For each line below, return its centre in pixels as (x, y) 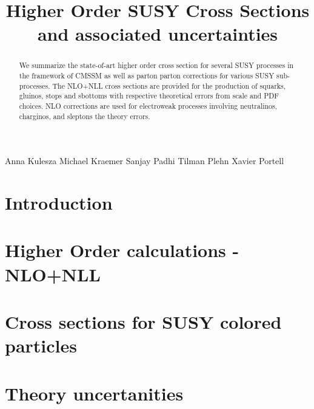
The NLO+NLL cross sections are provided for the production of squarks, (169, 85)
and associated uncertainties (158, 34)
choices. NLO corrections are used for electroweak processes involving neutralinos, (148, 105)
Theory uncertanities (94, 393)
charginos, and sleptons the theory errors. (85, 116)
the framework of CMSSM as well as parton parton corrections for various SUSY (147, 76)
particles (41, 345)
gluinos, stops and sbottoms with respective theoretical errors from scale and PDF (149, 96)
